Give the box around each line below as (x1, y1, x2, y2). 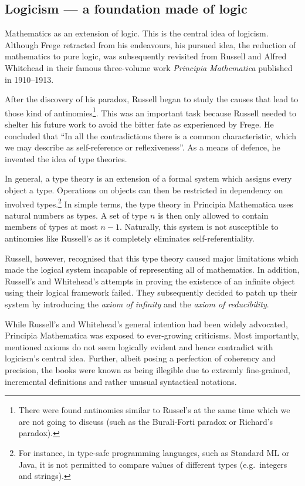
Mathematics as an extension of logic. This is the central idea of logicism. (5, 27, 269, 39)
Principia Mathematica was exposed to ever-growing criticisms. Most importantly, (5, 329, 299, 341)
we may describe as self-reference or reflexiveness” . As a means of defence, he (5, 141, 280, 153)
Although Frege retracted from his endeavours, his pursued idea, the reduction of (5, 38, 296, 51)
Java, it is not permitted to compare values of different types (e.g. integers (18, 458, 287, 470)
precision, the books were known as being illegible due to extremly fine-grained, (5, 363, 290, 376)
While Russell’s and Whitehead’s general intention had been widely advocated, (5, 317, 288, 330)
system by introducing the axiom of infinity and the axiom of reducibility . (5, 297, 269, 310)
